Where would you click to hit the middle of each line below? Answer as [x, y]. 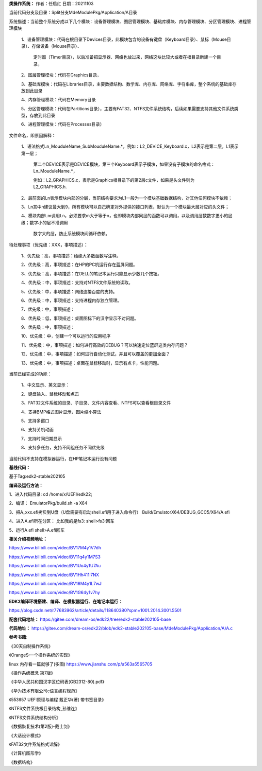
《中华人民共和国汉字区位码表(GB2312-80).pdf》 [57, 682]
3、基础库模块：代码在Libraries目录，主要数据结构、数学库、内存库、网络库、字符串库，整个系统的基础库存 [129, 84]
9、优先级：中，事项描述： [48, 327]
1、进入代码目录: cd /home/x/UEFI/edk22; [50, 494]
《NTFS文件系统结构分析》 [35, 718]
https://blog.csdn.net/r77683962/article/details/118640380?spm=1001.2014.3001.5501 [95, 611]
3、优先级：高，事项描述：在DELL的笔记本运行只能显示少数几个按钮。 [91, 273]
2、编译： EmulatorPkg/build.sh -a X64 [48, 503]
